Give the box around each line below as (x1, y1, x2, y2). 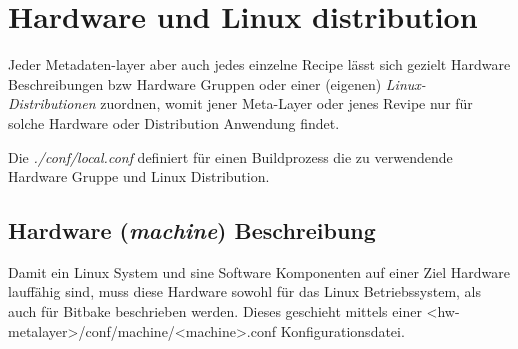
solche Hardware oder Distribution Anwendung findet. (8, 112, 340, 133)
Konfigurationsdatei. (280, 320, 405, 341)
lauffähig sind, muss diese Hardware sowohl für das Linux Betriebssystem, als (8, 281, 482, 302)
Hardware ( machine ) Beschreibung (8, 215, 376, 246)
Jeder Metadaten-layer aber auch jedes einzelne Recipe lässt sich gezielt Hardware (8, 54, 511, 75)
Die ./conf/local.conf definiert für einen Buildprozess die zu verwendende (8, 146, 453, 167)
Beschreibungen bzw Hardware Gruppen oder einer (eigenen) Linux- (8, 73, 426, 94)
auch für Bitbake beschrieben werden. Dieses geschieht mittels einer (8, 301, 422, 322)
